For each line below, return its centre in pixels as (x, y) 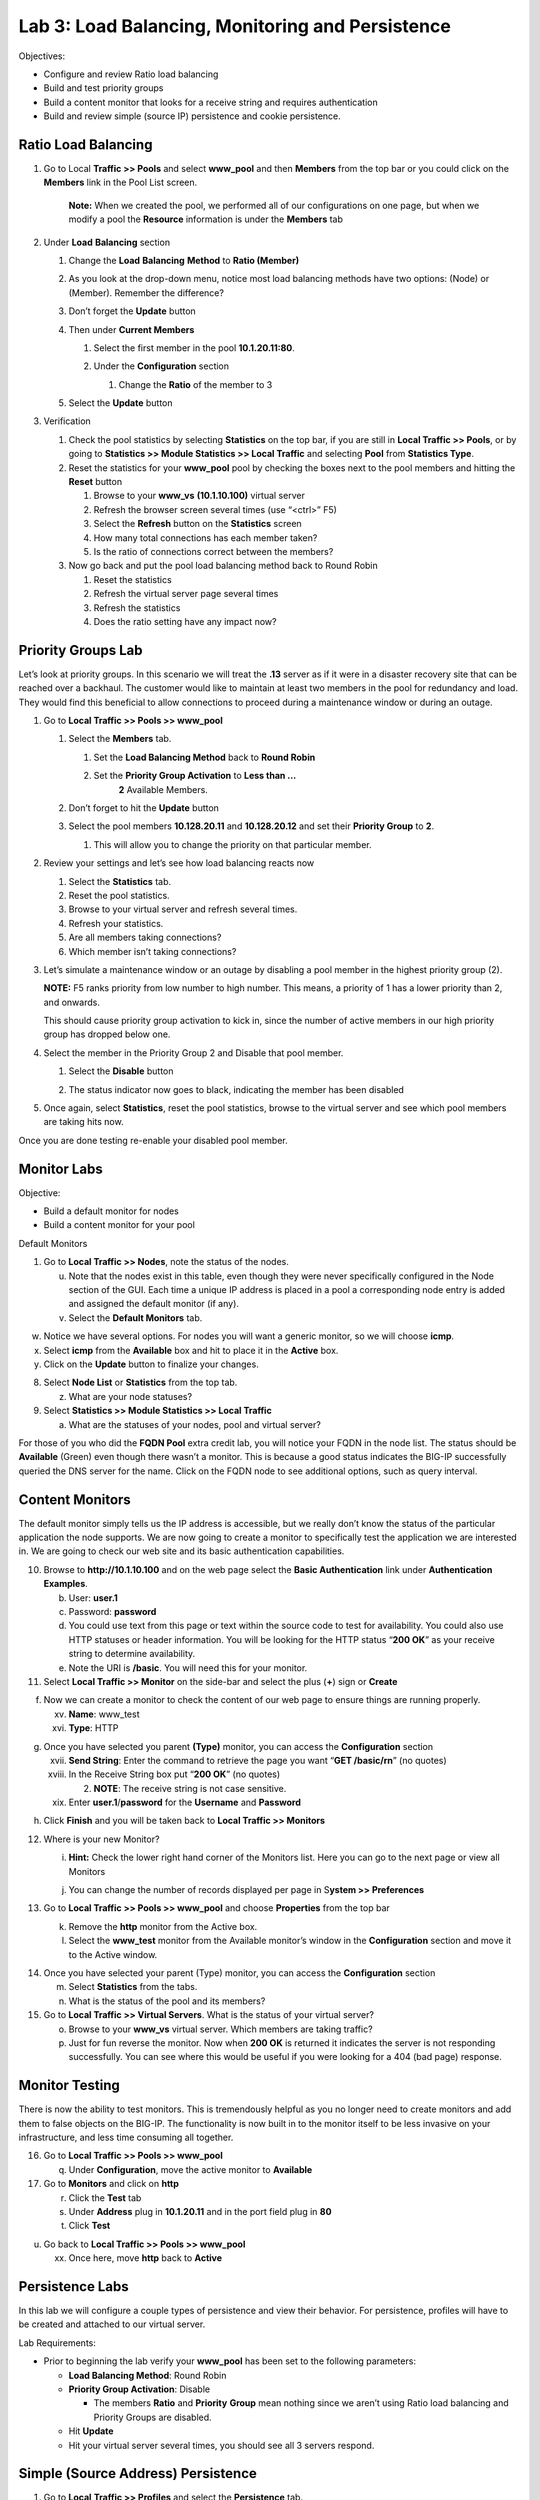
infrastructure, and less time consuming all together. (126, 2137)
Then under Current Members (131, 329)
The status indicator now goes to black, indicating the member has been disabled (236, 1089)
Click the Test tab (105, 2197)
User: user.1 (93, 1597)
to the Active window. (113, 1954)
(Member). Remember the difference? (146, 292)
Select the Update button (121, 403)
